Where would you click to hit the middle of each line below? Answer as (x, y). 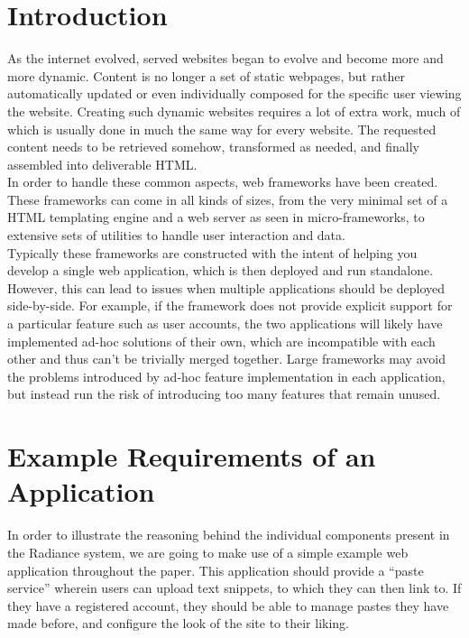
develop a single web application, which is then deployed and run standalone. (221, 270)
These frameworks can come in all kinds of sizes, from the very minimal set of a (228, 199)
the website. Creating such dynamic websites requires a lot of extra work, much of (234, 111)
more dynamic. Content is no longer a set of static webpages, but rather (207, 75)
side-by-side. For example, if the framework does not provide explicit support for (230, 305)
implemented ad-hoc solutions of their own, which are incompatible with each (221, 341)
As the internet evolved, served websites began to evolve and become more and (225, 58)
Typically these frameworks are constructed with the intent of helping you (212, 252)
